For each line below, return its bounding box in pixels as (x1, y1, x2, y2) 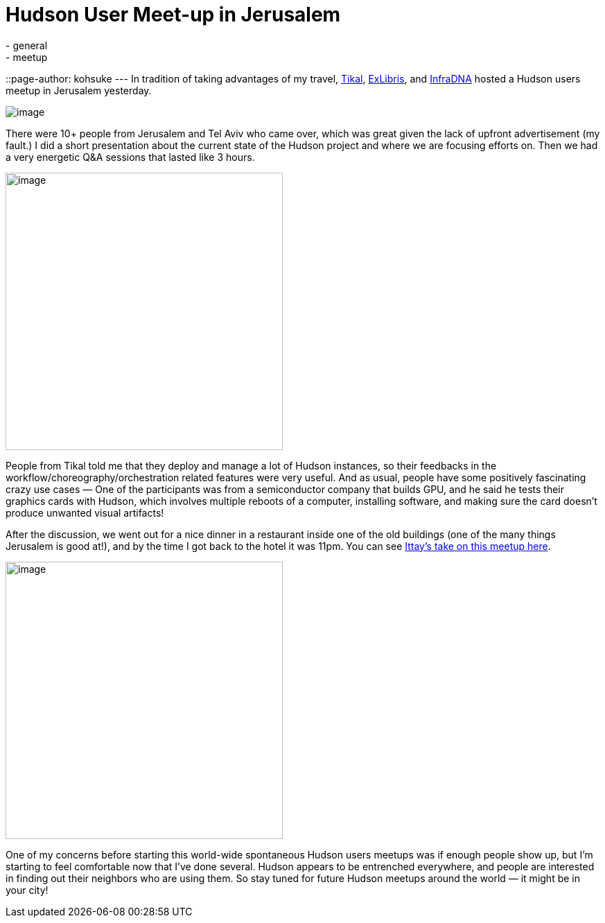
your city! (6, 883, 49, 896)
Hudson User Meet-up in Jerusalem (6, 3, 341, 26)
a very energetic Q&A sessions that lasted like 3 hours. (6, 150, 255, 163)
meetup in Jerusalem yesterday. (6, 84, 152, 96)
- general (6, 39, 48, 51)
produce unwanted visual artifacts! (6, 506, 164, 519)
